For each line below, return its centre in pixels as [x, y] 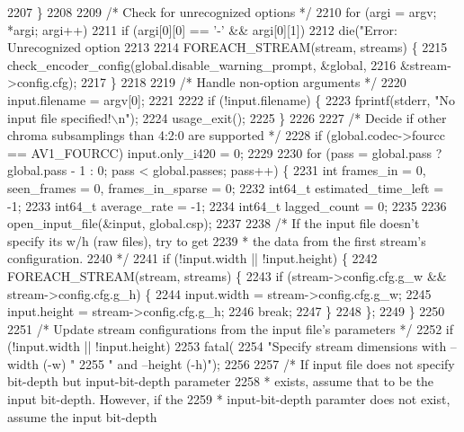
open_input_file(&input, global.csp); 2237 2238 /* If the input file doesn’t [214, 223]
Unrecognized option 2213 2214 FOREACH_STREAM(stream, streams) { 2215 [228, 47]
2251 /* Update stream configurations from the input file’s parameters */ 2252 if [230, 328]
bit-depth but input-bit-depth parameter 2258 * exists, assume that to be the [221, 381]
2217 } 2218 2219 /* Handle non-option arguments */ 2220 [244, 82]
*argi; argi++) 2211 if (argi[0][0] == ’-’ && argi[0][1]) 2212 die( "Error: [202, 29]
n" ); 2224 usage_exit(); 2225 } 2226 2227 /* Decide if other [282, 117]
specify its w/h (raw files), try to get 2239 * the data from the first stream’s [217, 240]
